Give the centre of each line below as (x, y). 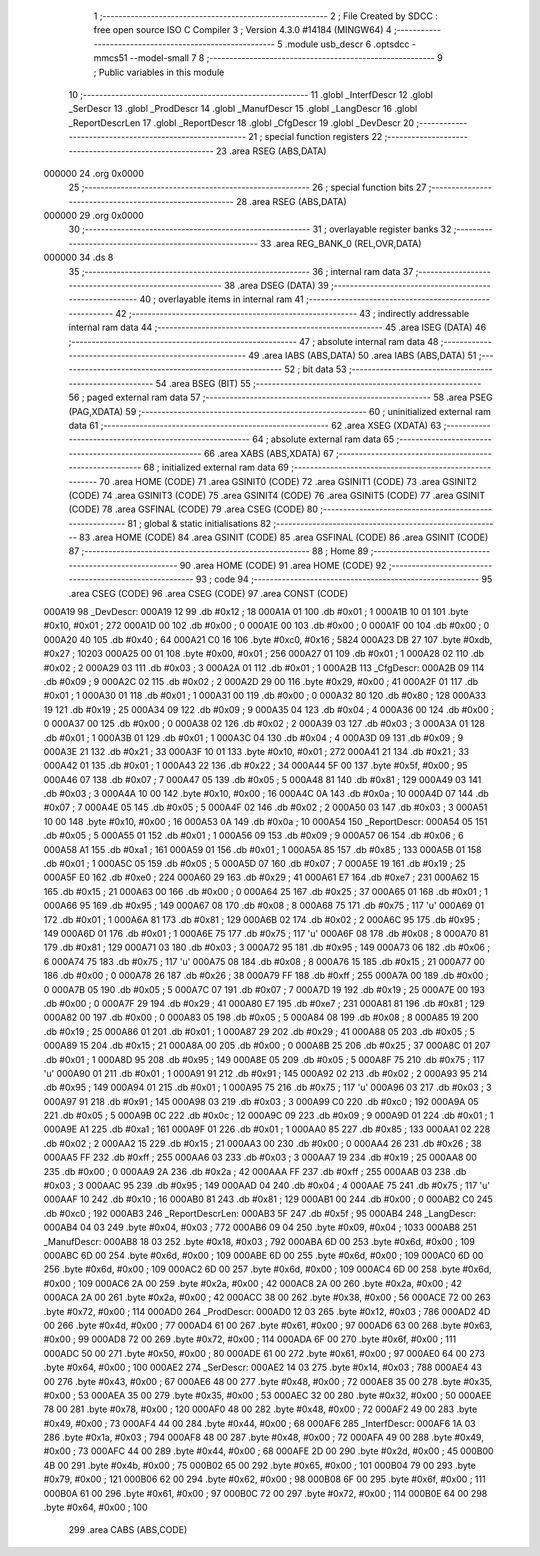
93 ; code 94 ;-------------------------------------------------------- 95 (344, 579)
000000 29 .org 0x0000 (93, 216)
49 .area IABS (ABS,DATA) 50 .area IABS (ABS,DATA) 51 (362, 355)
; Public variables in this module (159, 72)
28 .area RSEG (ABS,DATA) (291, 201)
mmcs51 (110, 58)
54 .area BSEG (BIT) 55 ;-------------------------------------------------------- (318, 383)
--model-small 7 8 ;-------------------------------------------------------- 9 (286, 58)
